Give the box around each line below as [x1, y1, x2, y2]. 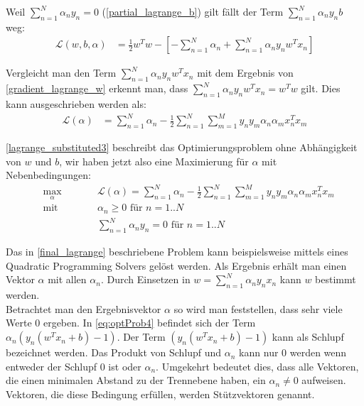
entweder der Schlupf [6, 358, 97, 373]
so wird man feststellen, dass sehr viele [173, 301, 343, 316]
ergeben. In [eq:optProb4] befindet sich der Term [43, 315, 256, 330]
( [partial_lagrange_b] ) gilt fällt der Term [102, 4, 284, 18]
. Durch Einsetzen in [100, 272, 191, 287]
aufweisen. [301, 373, 346, 388]
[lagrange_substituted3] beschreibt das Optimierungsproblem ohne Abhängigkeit [6, 139, 358, 154]
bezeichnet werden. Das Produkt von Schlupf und [6, 345, 222, 360]
